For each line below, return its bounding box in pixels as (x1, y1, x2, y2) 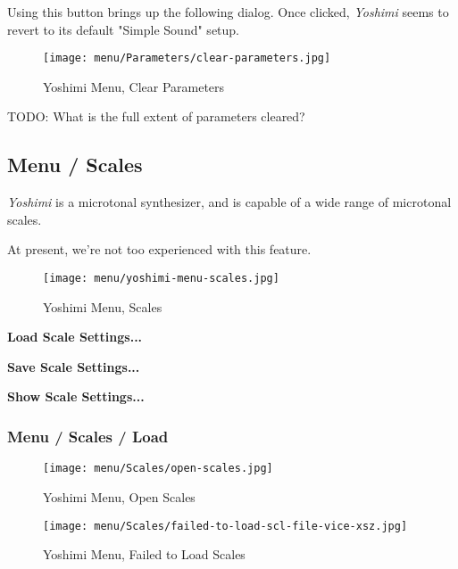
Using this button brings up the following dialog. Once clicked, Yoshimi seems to (7, 3, 449, 21)
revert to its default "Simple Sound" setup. (7, 20, 240, 38)
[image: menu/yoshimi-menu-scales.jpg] (43, 272, 279, 285)
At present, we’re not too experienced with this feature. (7, 240, 312, 259)
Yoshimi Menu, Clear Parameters (43, 77, 225, 95)
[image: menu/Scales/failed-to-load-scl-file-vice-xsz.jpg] (43, 519, 408, 532)
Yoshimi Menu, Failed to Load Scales (43, 545, 246, 564)
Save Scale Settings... (7, 357, 140, 375)
